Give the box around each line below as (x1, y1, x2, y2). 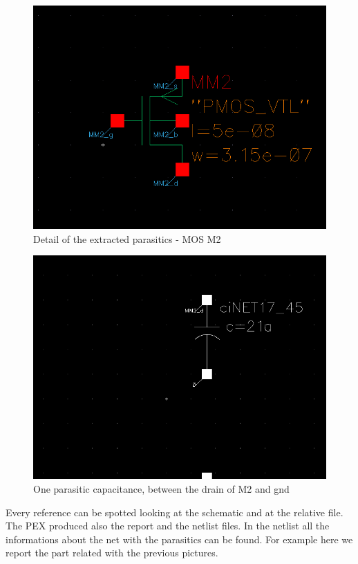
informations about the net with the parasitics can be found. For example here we (6, 531, 353, 546)
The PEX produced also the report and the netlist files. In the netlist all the (6, 518, 330, 533)
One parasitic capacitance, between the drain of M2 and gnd (33, 481, 290, 495)
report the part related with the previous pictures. (6, 545, 218, 560)
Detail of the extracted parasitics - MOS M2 (33, 231, 221, 246)
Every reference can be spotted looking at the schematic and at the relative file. (6, 504, 343, 519)
